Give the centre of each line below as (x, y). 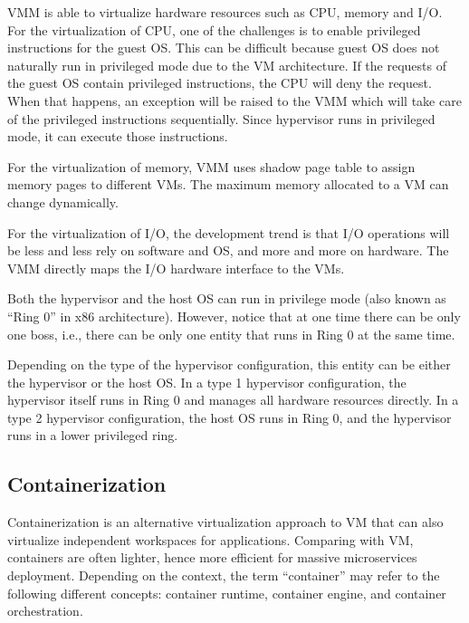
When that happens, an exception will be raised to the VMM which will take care (234, 100)
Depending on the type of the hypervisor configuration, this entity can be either (229, 364)
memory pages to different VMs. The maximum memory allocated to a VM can (228, 184)
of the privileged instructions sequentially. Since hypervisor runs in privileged (221, 118)
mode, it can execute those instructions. (118, 136)
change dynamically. (63, 201)
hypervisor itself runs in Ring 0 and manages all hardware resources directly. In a (233, 400)
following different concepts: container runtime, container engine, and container (227, 593)
